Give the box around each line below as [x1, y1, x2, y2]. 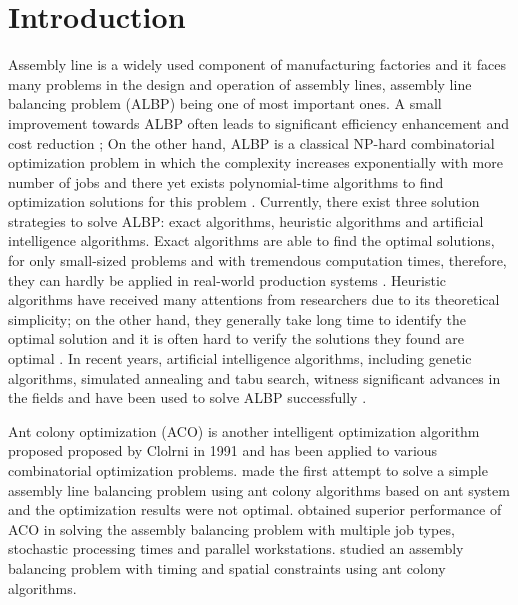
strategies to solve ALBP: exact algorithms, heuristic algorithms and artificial [8, 210, 484, 231]
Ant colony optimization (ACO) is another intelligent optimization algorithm [8, 420, 480, 441]
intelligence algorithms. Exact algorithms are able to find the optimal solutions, [8, 230, 495, 251]
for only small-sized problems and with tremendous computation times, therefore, [8, 250, 507, 271]
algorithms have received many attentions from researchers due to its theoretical [8, 289, 500, 310]
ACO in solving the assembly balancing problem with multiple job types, [8, 518, 455, 539]
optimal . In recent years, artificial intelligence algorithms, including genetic [8, 348, 472, 369]
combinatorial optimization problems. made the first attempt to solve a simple [8, 460, 488, 480]
